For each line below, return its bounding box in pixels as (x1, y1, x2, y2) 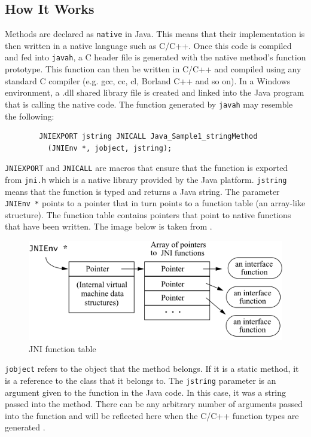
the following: (5, 109, 54, 122)
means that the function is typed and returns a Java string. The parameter (5, 185, 280, 197)
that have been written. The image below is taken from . (5, 220, 212, 233)
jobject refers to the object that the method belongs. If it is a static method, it (5, 362, 299, 375)
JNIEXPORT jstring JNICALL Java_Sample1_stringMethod (39, 132, 258, 141)
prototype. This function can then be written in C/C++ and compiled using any (5, 63, 301, 75)
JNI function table (29, 342, 96, 355)
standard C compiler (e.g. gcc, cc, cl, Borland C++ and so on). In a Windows (5, 74, 291, 87)
